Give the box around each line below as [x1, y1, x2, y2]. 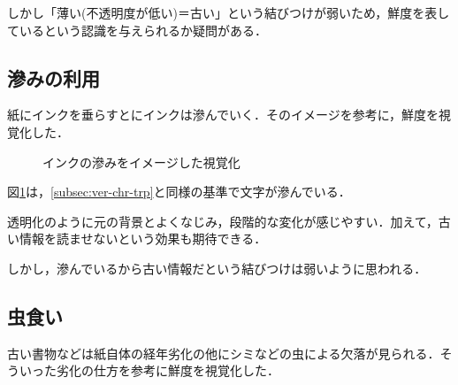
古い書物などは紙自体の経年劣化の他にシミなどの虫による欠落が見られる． [7, 343, 440, 362]
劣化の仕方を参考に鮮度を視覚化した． [56, 361, 279, 380]
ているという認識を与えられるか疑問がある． [7, 20, 267, 39]
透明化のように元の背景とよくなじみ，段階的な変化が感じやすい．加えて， [7, 212, 439, 230]
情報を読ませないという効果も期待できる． [19, 229, 267, 248]
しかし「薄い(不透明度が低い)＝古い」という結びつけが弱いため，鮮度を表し [7, 4, 450, 21]
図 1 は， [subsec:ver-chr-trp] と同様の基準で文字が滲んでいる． [7, 182, 351, 201]
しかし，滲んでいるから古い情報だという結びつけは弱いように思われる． [7, 258, 427, 277]
